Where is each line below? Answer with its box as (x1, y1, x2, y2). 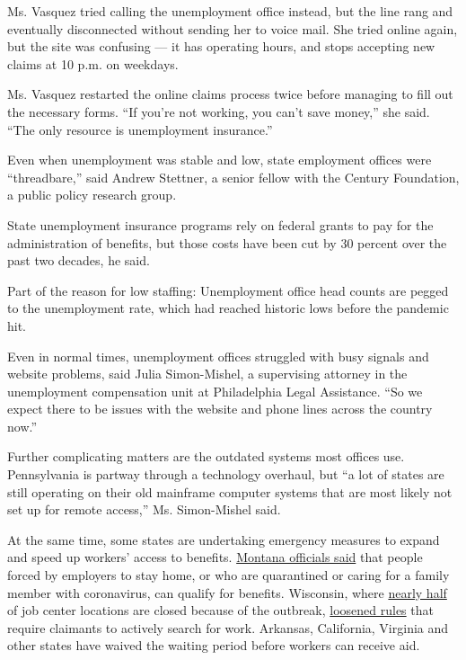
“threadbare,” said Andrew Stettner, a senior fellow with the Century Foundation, (7, 167, 460, 186)
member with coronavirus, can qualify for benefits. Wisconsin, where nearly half (7, 583, 447, 602)
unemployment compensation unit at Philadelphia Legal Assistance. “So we (7, 381, 423, 400)
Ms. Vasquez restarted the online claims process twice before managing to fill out (7, 85, 453, 103)
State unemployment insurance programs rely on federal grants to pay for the (7, 215, 434, 234)
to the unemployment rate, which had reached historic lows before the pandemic (7, 299, 449, 317)
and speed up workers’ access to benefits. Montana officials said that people (7, 548, 423, 566)
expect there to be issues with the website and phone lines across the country (7, 399, 433, 418)
